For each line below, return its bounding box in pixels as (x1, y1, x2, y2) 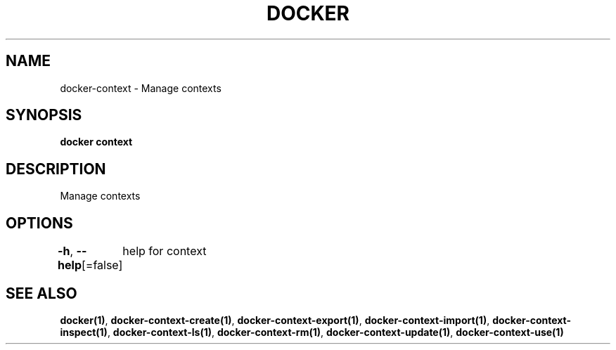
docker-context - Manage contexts (60, 82, 222, 94)
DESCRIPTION (6, 160, 106, 178)
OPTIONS (6, 214, 73, 232)
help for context (122, 244, 207, 259)
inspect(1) (60, 325, 108, 338)
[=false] (81, 258, 123, 273)
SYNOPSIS (6, 106, 82, 124)
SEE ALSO (6, 284, 77, 302)
